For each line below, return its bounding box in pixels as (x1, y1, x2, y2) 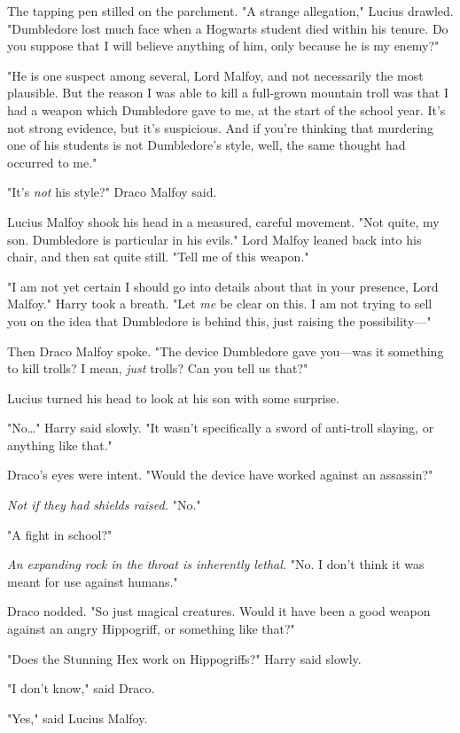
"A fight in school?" (7, 525, 113, 543)
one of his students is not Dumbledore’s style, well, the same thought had (7, 136, 406, 154)
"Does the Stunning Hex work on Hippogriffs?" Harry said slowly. (7, 649, 362, 667)
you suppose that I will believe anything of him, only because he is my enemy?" (7, 36, 440, 55)
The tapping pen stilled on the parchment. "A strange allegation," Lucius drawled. (7, 2, 454, 19)
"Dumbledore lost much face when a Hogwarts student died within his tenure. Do (7, 19, 448, 37)
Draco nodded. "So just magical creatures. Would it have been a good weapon (7, 602, 431, 620)
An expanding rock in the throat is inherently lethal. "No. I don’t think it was (7, 555, 425, 573)
